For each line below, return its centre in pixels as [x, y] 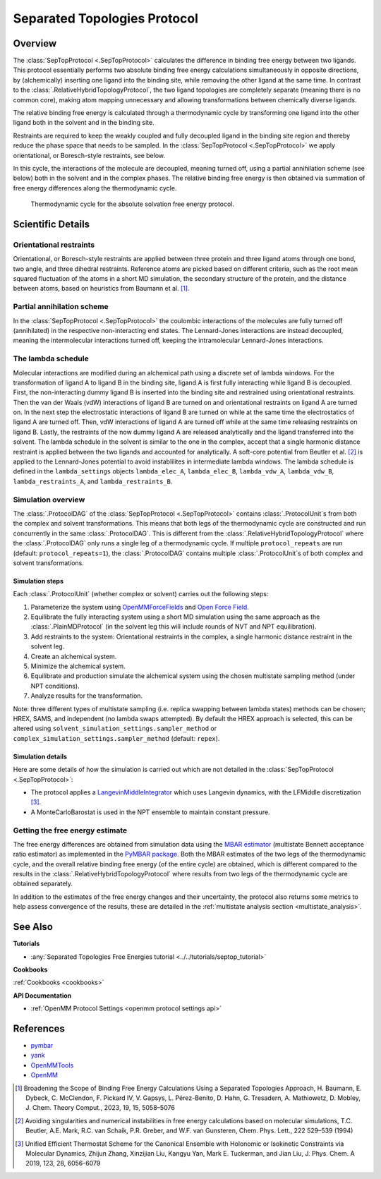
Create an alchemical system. [74, 656]
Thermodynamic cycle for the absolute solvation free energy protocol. [133, 204]
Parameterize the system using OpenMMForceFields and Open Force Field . [140, 607]
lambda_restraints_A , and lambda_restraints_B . [93, 481]
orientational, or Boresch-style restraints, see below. [89, 155]
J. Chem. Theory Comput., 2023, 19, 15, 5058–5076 [101, 1108]
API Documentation [42, 996]
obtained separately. [43, 884]
